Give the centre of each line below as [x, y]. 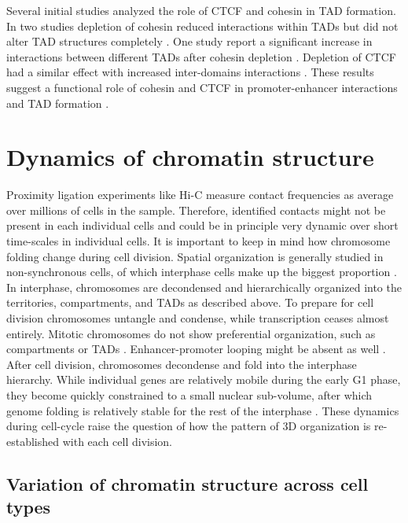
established [33, 441]
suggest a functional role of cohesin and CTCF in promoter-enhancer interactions [202, 87]
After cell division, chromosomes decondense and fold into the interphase [182, 364]
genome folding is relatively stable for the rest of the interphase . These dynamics [203, 410]
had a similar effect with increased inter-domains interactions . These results [190, 72]
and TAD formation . [58, 103]
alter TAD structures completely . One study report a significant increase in [189, 41]
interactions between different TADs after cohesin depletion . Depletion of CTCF [201, 56]
